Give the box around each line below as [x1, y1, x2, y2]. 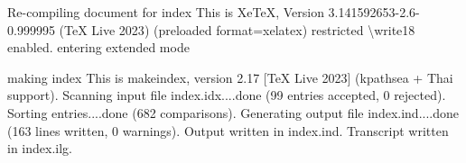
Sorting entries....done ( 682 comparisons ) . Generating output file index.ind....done [7, 103, 459, 122]
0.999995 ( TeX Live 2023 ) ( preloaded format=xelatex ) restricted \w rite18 [7, 20, 415, 39]
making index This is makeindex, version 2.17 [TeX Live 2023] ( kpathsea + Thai [7, 68, 453, 86]
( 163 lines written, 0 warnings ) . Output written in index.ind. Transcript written [7, 121, 449, 140]
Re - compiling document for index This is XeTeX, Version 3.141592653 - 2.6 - [7, 3, 420, 21]
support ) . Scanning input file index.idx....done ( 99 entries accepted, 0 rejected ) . [7, 86, 446, 104]
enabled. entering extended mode [7, 38, 190, 57]
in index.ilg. [7, 139, 72, 158]
